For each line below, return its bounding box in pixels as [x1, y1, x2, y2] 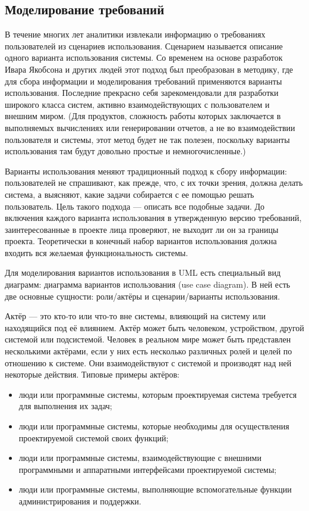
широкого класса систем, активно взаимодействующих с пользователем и [5, 98, 270, 110]
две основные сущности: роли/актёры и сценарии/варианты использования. [5, 289, 280, 302]
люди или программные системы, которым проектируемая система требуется [18, 388, 297, 400]
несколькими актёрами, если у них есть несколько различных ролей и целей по [5, 345, 292, 357]
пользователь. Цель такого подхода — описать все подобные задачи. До [5, 200, 265, 212]
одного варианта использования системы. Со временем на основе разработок [5, 51, 283, 64]
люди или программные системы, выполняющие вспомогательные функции [18, 483, 292, 496]
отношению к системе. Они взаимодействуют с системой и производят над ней [5, 356, 292, 369]
